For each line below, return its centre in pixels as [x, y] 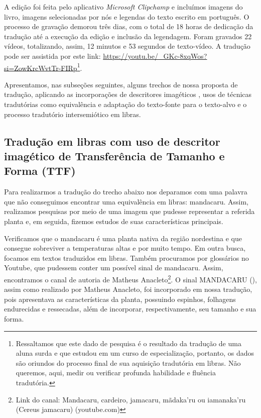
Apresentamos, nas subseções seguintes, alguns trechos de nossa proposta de [121, 84]
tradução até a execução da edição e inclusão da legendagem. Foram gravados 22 [128, 36]
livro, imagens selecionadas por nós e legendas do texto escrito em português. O [127, 16]
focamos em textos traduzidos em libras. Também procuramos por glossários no [126, 257]
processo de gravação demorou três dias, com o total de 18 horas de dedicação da [129, 26]
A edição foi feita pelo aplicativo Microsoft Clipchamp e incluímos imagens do [123, 7]
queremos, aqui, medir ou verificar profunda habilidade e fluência [116, 373]
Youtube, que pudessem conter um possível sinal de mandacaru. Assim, [114, 268]
